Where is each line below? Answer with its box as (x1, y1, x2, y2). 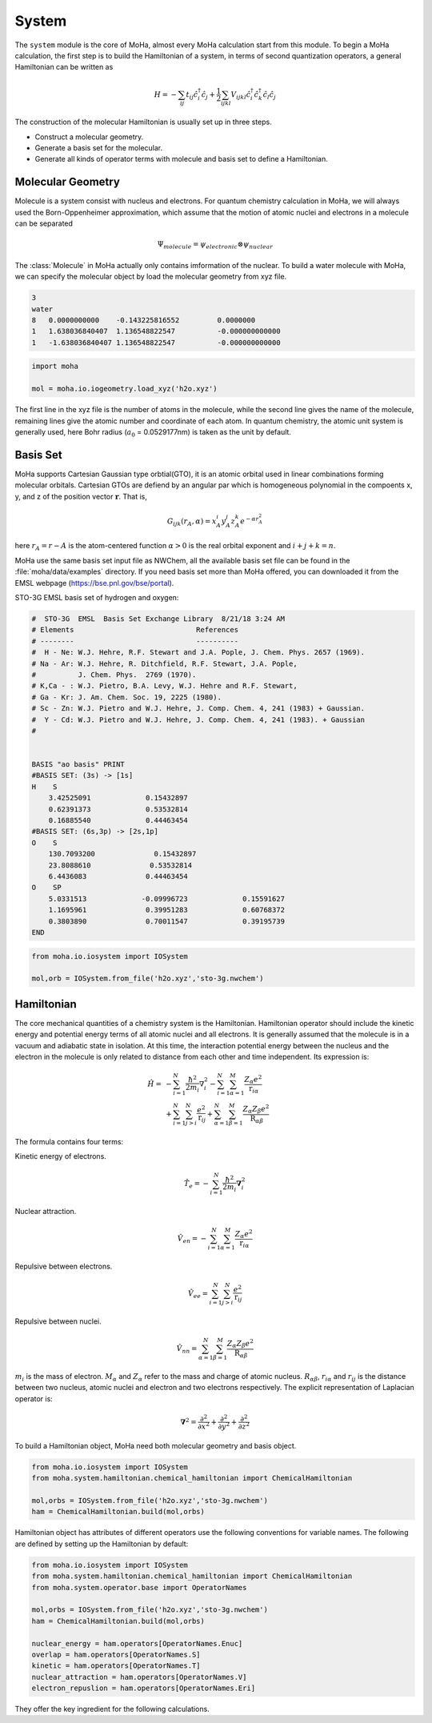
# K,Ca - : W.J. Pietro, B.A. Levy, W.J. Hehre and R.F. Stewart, (31, 681, 298, 691)
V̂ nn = (176, 1344, 198, 1355)
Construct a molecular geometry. (34, 132, 144, 142)
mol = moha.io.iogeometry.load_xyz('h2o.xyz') (31, 384, 218, 394)
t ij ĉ (186, 90, 198, 101)
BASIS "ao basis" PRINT (31, 760, 126, 769)
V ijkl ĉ (230, 90, 251, 101)
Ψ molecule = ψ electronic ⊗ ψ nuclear (157, 240, 274, 251)
